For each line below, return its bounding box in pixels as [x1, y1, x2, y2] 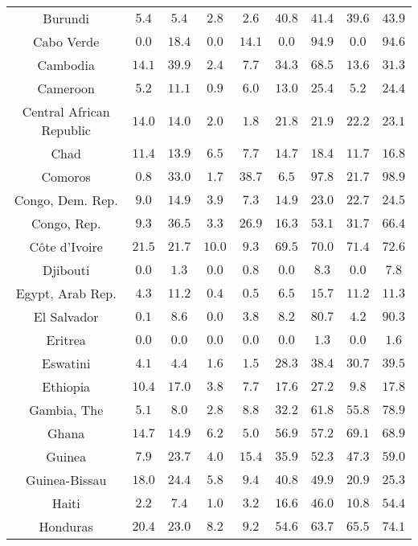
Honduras [39, 517, 93, 536]
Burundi [43, 9, 89, 27]
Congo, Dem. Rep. [14, 191, 118, 209]
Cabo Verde [33, 32, 100, 51]
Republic [41, 121, 91, 139]
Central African [22, 102, 110, 121]
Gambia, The [29, 400, 104, 419]
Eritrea [46, 330, 86, 349]
